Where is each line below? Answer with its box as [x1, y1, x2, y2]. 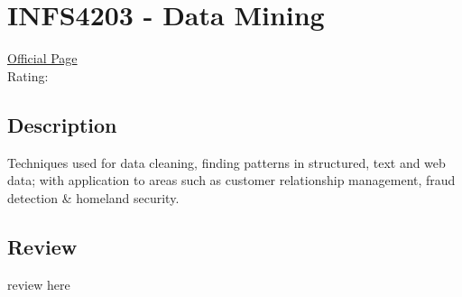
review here [7, 274, 70, 293]
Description [7, 110, 117, 138]
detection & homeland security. [7, 188, 180, 207]
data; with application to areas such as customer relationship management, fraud [7, 171, 456, 190]
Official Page [7, 49, 78, 68]
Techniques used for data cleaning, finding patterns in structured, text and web [7, 153, 446, 172]
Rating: [7, 66, 49, 85]
